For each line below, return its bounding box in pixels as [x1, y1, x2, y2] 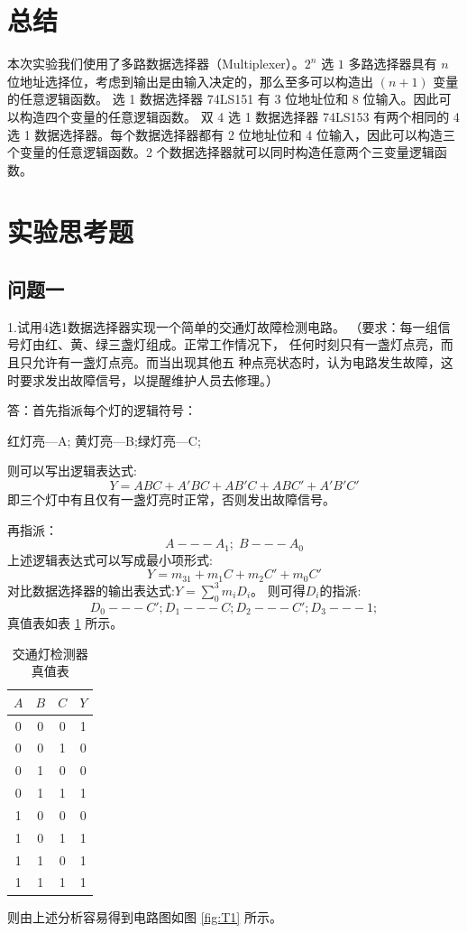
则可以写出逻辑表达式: [7, 461, 137, 480]
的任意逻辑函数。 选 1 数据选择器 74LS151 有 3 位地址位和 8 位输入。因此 [7, 89, 439, 108]
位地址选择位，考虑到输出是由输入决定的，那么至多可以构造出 [7, 71, 373, 90]
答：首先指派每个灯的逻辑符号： [7, 401, 197, 420]
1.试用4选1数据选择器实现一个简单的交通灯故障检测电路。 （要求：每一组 [7, 317, 438, 336]
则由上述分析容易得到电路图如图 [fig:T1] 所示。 [7, 907, 282, 926]
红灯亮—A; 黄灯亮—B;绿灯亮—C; [7, 430, 201, 449]
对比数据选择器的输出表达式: [7, 580, 175, 599]
